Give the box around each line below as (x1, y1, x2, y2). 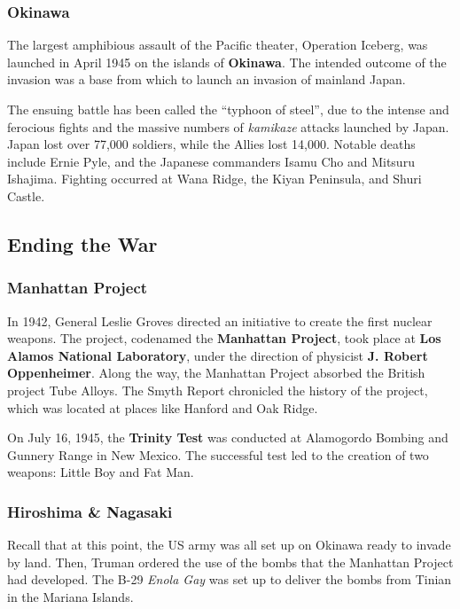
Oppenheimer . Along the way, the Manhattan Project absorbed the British (7, 363, 425, 382)
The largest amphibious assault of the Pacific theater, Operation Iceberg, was (7, 35, 428, 54)
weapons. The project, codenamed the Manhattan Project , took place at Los (7, 329, 441, 347)
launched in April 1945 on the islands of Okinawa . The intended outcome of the (7, 52, 447, 71)
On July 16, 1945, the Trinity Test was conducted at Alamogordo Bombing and (7, 428, 448, 447)
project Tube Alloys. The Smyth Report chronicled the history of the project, (7, 380, 428, 399)
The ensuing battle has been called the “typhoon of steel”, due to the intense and (7, 100, 449, 118)
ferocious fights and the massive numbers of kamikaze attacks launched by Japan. (7, 117, 449, 136)
